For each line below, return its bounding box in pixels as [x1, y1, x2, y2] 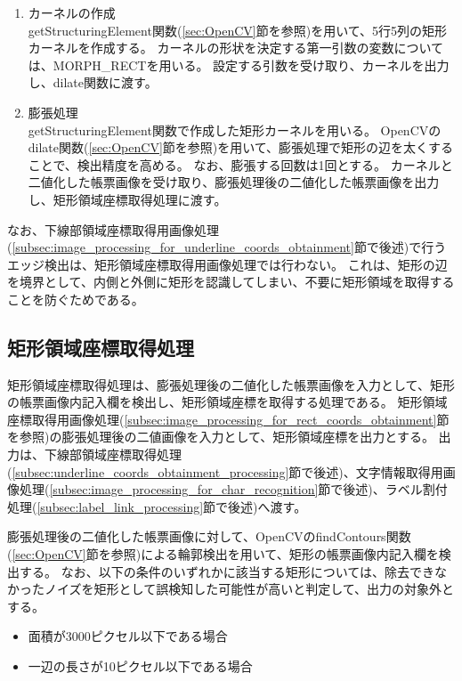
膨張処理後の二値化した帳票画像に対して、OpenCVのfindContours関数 [7, 527, 411, 546]
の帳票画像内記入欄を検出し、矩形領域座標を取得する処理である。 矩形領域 [7, 393, 448, 411]
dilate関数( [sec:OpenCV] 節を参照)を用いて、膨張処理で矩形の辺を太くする [28, 138, 454, 157]
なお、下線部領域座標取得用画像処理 [7, 220, 219, 239]
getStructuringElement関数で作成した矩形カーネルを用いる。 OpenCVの [28, 120, 442, 139]
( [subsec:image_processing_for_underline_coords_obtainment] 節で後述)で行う [7, 238, 447, 256]
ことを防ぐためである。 [7, 289, 144, 308]
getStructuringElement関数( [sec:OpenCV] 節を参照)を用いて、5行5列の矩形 [28, 20, 448, 39]
